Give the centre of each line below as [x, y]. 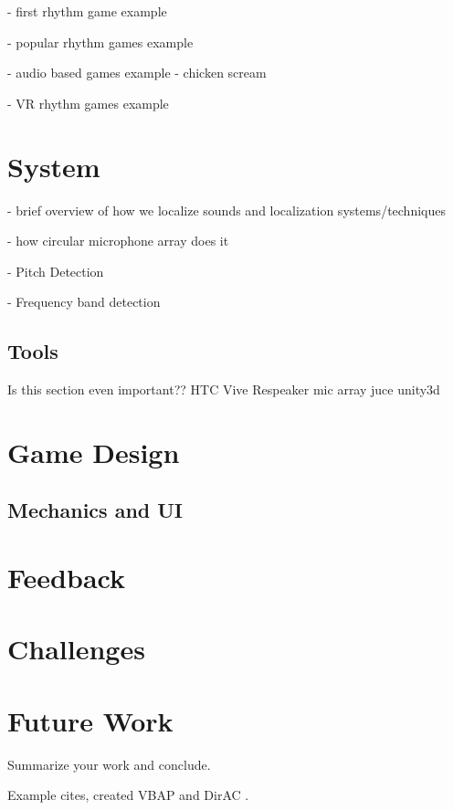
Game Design [94, 452]
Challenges [76, 649]
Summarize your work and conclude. [109, 764]
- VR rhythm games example [88, 103]
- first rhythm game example [87, 11]
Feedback [66, 578]
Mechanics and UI [95, 510]
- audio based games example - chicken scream [137, 73]
